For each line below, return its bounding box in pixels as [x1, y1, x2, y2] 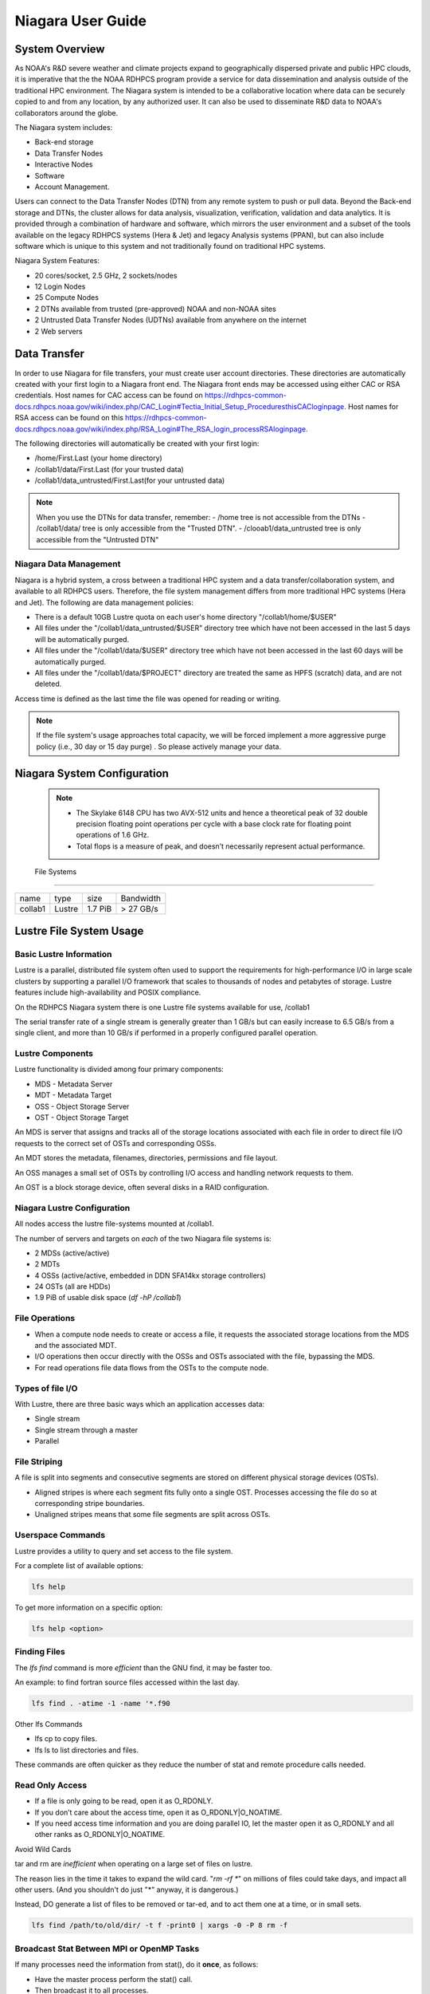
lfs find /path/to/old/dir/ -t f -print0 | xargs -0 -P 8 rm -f [31, 1921, 288, 1930]
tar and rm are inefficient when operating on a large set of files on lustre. [14, 1859, 253, 1869]
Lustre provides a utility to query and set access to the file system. [14, 1546, 233, 1555]
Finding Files [14, 1646, 65, 1657]
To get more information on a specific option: [14, 1602, 163, 1612]
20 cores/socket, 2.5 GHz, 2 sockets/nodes [34, 270, 178, 280]
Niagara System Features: [14, 256, 100, 266]
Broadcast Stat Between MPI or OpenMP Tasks [14, 1943, 200, 1954]
